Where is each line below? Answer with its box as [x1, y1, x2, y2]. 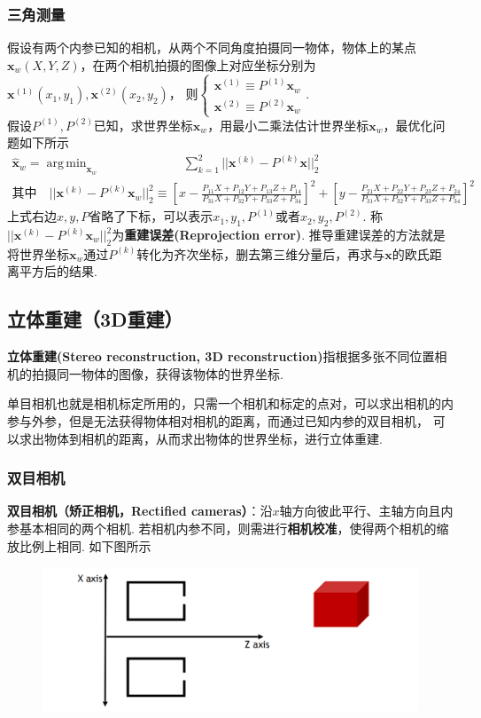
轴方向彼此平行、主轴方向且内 [279, 501, 454, 520]
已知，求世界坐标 [93, 115, 193, 134]
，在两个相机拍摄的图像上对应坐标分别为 [80, 55, 316, 74]
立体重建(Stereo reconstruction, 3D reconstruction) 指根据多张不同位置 [7, 347, 435, 366]
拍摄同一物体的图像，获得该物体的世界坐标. [31, 364, 283, 383]
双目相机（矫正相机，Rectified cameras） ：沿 [7, 501, 273, 520]
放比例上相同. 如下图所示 [7, 536, 151, 555]
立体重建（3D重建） [7, 305, 183, 333]
